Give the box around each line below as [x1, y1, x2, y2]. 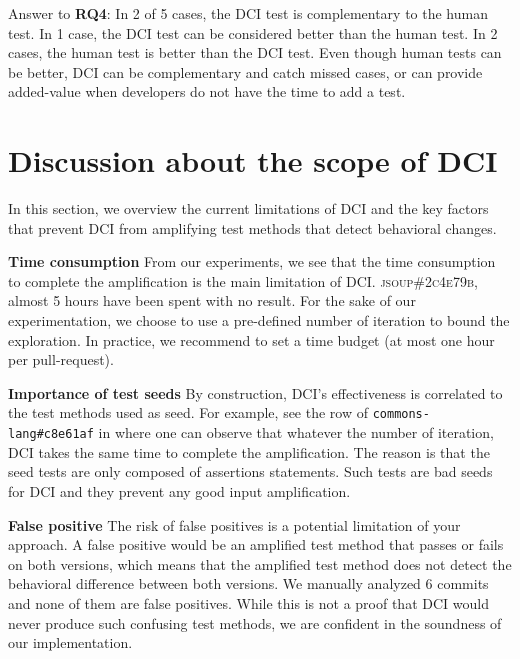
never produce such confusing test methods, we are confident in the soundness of [8, 612, 502, 633]
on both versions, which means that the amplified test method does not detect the [8, 553, 512, 574]
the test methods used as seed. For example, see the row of [8, 402, 368, 423]
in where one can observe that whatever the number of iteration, [98, 422, 494, 443]
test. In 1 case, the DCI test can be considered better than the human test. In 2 [8, 22, 498, 43]
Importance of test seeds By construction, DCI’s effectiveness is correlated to [8, 382, 503, 403]
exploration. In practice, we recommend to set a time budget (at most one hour [8, 329, 495, 350]
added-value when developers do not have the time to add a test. [8, 81, 406, 102]
